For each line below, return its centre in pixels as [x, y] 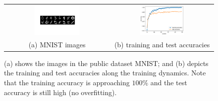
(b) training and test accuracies [162, 44]
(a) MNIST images [57, 44]
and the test [169, 82]
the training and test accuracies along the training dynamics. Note [105, 73]
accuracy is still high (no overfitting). [60, 92]
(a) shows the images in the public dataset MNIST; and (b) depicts [106, 63]
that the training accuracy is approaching [67, 82]
